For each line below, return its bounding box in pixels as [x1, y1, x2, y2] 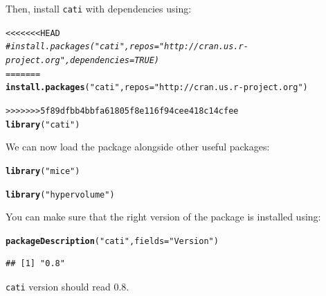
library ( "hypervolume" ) [6, 189, 115, 200]
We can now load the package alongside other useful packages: [6, 139, 270, 154]
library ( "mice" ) [6, 166, 80, 176]
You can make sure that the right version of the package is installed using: [6, 209, 321, 224]
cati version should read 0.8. [6, 279, 129, 293]
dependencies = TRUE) [70, 55, 159, 65]
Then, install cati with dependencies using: [6, 1, 192, 15]
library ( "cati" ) [6, 119, 80, 130]
